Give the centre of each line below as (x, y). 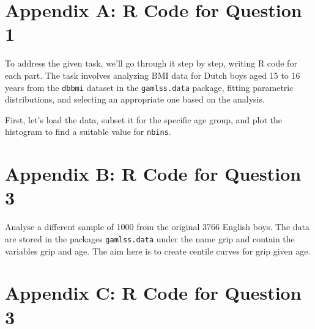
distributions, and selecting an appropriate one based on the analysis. (135, 99)
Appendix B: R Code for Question (153, 174)
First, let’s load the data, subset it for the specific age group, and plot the (143, 119)
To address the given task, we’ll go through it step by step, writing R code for (151, 63)
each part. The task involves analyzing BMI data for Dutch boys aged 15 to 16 (153, 75)
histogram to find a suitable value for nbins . (88, 132)
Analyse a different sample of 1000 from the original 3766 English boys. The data (157, 227)
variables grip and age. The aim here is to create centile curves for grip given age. (158, 251)
